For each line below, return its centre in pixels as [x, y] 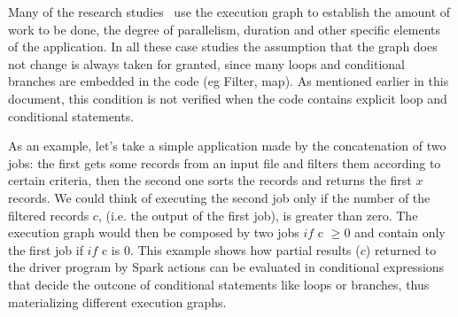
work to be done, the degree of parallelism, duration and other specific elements [225, 29]
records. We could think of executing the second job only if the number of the [219, 197]
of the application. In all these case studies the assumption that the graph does [223, 46]
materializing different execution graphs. [117, 302]
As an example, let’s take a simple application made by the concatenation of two [227, 146]
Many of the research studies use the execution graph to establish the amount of [229, 12]
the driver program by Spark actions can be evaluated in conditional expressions [226, 267]
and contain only [400, 232]
